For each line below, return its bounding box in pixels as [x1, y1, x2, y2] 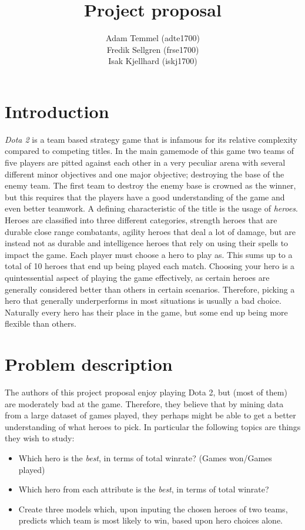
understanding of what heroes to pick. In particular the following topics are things [5, 420, 301, 432]
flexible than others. [5, 317, 76, 330]
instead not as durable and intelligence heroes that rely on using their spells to [5, 237, 289, 249]
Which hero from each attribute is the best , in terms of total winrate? [18, 483, 269, 495]
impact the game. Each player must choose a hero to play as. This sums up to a [5, 248, 293, 260]
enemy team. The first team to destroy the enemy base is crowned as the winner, [5, 179, 296, 192]
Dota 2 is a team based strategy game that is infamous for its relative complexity [5, 133, 298, 145]
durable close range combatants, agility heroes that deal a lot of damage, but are [5, 225, 296, 237]
